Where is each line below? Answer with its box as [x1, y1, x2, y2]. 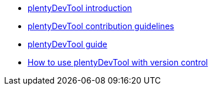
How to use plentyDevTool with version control [28, 57, 208, 67]
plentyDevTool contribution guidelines [28, 21, 174, 31]
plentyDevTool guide [28, 39, 107, 49]
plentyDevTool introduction [28, 3, 132, 13]
